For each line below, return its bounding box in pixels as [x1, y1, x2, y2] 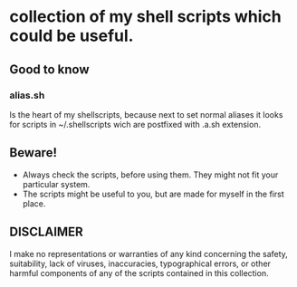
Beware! [9, 145, 57, 160]
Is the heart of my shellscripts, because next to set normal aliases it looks [9, 109, 283, 120]
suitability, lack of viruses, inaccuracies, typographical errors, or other [9, 258, 272, 269]
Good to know [9, 62, 90, 77]
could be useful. [9, 25, 134, 46]
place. [22, 197, 46, 209]
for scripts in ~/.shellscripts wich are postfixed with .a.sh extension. [9, 119, 261, 129]
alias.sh [9, 89, 45, 101]
